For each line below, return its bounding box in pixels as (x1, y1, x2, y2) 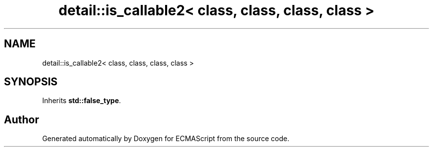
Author (4, 113, 39, 126)
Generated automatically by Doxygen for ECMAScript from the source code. (42, 134, 290, 143)
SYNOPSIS (4, 75, 58, 88)
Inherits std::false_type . (42, 96, 121, 105)
